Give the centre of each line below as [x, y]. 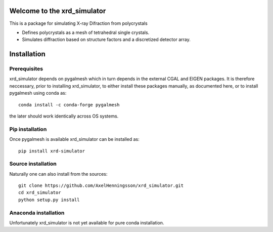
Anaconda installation [37, 213]
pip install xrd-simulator [52, 151]
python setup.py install [49, 200]
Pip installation [28, 129]
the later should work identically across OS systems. [64, 116]
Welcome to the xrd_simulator [58, 11]
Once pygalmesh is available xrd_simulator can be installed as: [75, 139]
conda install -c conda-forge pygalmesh [69, 105]
